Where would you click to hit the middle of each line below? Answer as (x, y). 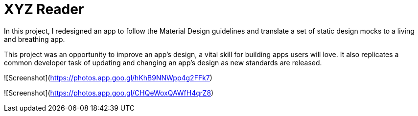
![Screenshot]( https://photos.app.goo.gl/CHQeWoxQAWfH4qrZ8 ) (109, 93)
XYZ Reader (44, 9)
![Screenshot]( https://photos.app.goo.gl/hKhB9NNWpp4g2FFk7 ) (108, 77)
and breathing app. (35, 39)
